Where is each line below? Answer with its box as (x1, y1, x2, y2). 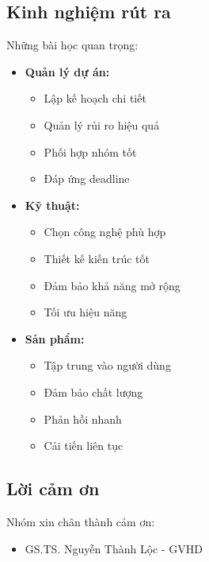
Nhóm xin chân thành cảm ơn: (6, 513, 155, 529)
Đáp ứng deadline (44, 170, 130, 187)
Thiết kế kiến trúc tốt (44, 250, 150, 266)
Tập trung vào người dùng (44, 357, 171, 374)
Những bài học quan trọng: (6, 37, 139, 53)
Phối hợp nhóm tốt (44, 143, 137, 160)
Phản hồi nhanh (44, 410, 122, 427)
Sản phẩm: (25, 330, 85, 347)
